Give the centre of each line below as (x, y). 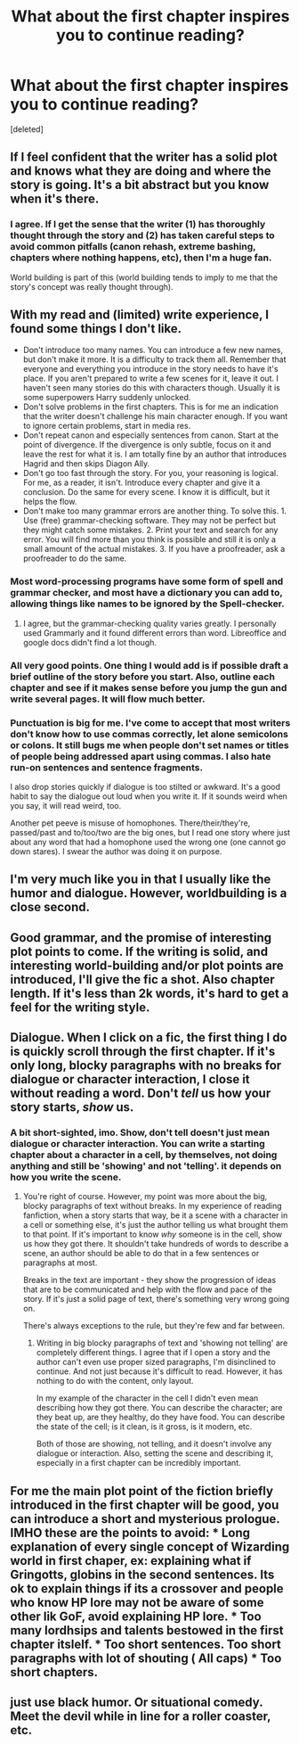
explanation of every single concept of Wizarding (150, 1547)
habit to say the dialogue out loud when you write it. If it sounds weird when (149, 796)
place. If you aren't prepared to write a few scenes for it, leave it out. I (150, 378)
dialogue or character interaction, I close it (130, 1079)
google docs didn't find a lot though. (89, 642)
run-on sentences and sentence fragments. (107, 767)
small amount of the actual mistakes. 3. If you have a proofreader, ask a (154, 549)
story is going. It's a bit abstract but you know (140, 185)
